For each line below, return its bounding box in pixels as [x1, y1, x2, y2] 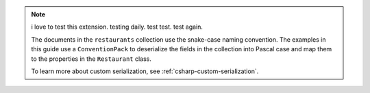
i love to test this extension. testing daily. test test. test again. [31, 23, 203, 31]
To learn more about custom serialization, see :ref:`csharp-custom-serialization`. [31, 67, 259, 75]
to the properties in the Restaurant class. [31, 55, 152, 63]
